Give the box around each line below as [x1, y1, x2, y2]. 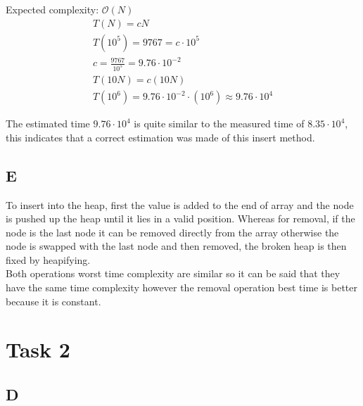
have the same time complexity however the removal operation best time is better [6, 280, 358, 295]
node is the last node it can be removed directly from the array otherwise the [6, 224, 339, 239]
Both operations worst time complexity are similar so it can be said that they [6, 266, 340, 281]
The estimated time [6, 116, 90, 131]
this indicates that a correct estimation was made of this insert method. [6, 129, 315, 144]
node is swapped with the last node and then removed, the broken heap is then [6, 239, 347, 253]
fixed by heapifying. [6, 252, 91, 267]
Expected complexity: [6, 2, 99, 16]
